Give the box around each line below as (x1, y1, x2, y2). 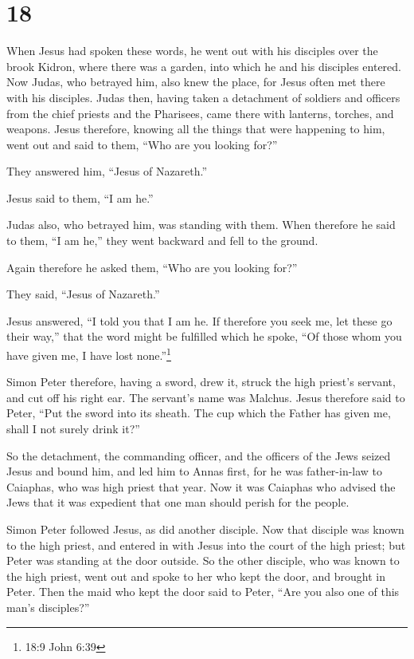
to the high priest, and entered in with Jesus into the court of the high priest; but (6, 536, 406, 553)
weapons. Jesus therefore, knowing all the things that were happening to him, (6, 120, 385, 137)
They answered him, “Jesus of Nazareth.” (6, 163, 208, 180)
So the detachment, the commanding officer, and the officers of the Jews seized (6, 447, 391, 464)
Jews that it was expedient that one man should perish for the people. (6, 494, 350, 511)
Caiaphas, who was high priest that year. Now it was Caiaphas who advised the (6, 478, 396, 495)
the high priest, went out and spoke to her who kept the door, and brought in (6, 567, 385, 584)
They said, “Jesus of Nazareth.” (6, 286, 160, 302)
